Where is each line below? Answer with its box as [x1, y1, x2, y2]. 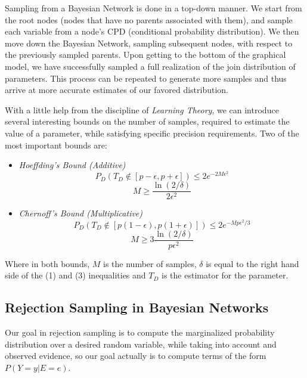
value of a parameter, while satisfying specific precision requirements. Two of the [5, 126, 299, 139]
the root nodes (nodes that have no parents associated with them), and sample [5, 13, 293, 26]
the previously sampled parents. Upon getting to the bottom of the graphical [5, 48, 286, 61]
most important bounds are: [5, 138, 107, 151]
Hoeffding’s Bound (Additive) [18, 159, 126, 171]
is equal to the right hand [206, 257, 299, 269]
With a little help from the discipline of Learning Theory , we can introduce [5, 103, 279, 116]
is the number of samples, [103, 257, 197, 269]
